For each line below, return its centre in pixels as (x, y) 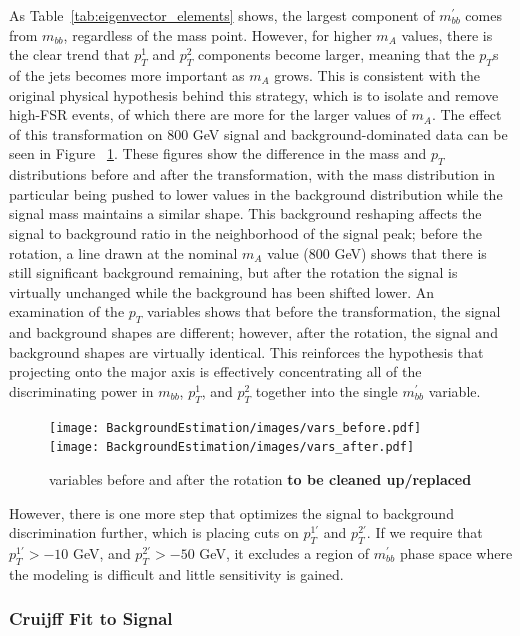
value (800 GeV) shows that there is (377, 252)
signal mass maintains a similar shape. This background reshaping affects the (245, 213)
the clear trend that (69, 54)
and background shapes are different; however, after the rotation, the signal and (253, 332)
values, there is (447, 34)
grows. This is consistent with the (377, 74)
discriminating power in (81, 390)
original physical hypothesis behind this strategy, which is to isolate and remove (254, 94)
